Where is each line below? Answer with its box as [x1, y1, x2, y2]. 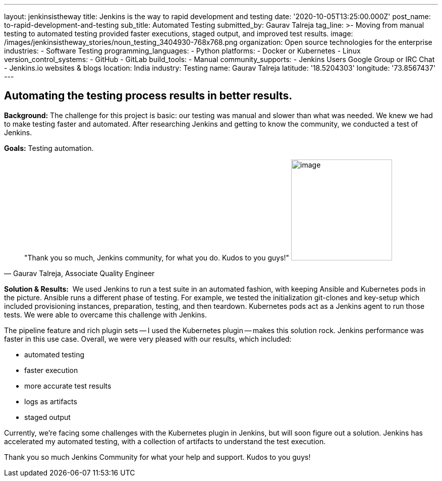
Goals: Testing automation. [4, 143, 94, 152]
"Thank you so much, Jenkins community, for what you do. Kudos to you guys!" [24, 253, 290, 262]
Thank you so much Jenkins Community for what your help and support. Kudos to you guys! [4, 452, 311, 461]
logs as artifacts [24, 397, 77, 406]
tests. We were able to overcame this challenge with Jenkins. [4, 310, 207, 319]
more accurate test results [24, 381, 112, 390]
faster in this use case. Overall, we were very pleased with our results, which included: [4, 334, 292, 343]
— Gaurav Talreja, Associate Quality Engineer [4, 269, 155, 278]
